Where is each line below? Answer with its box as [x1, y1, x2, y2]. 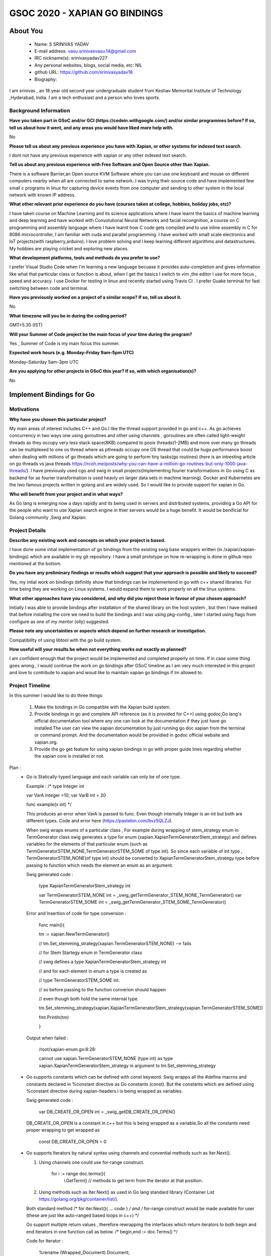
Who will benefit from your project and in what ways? [9, 491, 123, 497]
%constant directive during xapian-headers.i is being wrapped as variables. [26, 1088, 183, 1094]
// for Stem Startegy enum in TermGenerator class [39, 950, 143, 956]
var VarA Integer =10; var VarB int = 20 [26, 792, 106, 798]
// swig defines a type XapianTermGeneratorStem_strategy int [39, 959, 167, 965]
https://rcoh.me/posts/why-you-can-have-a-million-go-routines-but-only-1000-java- [72, 461, 248, 467]
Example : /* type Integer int [26, 783, 85, 789]
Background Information [9, 107, 70, 114]
